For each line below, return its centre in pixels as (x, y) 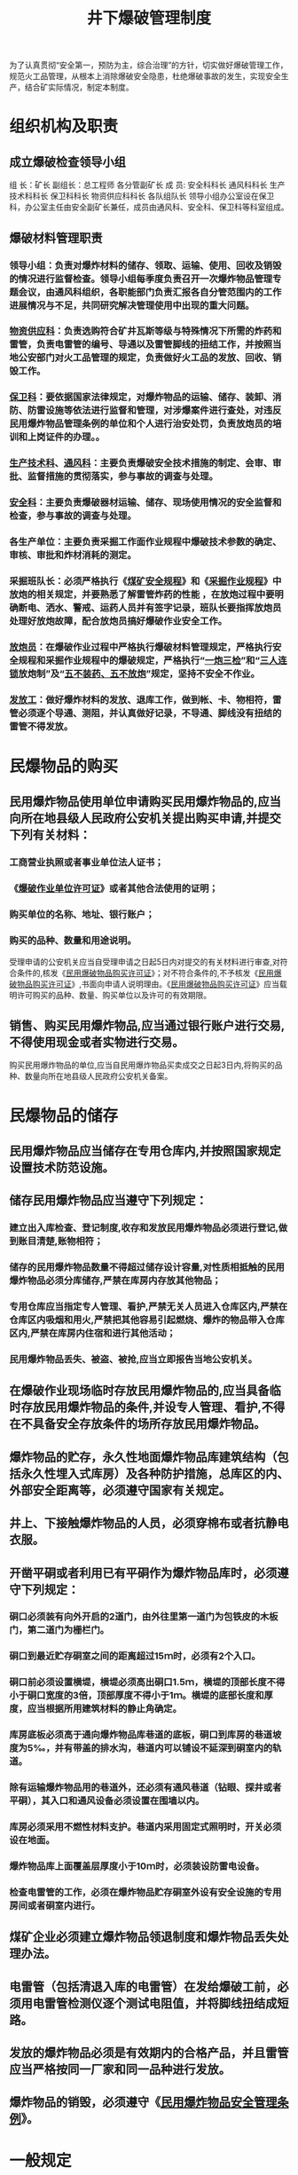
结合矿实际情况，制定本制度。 (79, 87)
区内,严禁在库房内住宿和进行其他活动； (92, 1334)
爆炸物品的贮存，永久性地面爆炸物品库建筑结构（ (143, 1457)
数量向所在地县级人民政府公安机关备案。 (98, 1076)
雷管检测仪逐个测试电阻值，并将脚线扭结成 (161, 2003)
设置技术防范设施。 (62, 1167)
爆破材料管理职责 (56, 237)
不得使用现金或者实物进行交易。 (97, 1042)
